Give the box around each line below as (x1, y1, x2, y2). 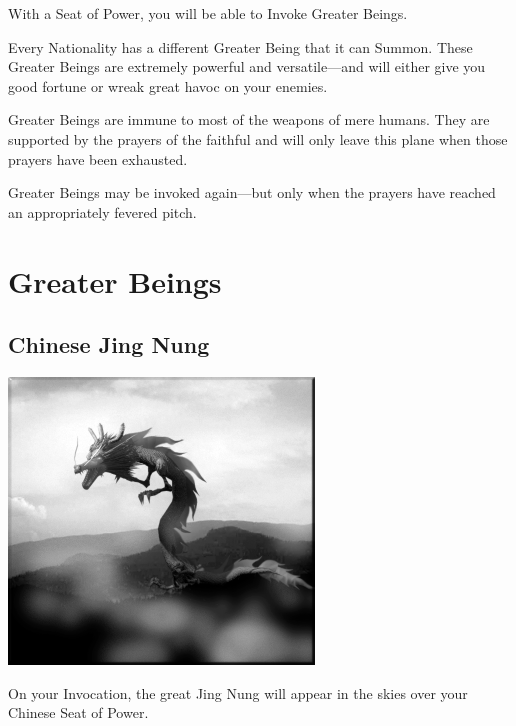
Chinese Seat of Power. (8, 702, 149, 723)
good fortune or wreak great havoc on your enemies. (8, 75, 328, 96)
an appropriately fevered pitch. (8, 201, 197, 222)
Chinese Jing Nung (8, 329, 210, 360)
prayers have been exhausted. (8, 148, 188, 169)
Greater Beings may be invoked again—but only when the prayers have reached (8, 182, 496, 203)
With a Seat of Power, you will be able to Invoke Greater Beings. (8, 3, 408, 23)
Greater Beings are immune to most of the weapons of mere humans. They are (8, 109, 490, 130)
